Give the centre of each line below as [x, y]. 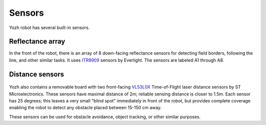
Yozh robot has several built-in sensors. [49, 28]
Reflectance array [37, 42]
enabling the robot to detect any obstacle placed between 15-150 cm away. [85, 108]
